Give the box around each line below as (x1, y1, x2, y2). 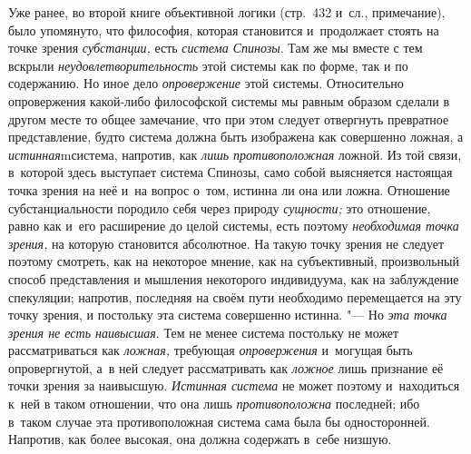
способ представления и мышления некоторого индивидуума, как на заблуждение (8, 269, 459, 288)
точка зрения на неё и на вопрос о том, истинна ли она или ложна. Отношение (8, 180, 450, 199)
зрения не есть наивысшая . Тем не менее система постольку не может (8, 322, 399, 341)
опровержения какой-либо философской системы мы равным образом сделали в (8, 91, 449, 110)
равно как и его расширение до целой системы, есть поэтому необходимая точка (8, 216, 459, 235)
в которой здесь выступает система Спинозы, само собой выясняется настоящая (8, 163, 453, 182)
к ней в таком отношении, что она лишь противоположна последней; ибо (8, 394, 420, 413)
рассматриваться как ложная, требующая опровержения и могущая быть (8, 340, 413, 360)
